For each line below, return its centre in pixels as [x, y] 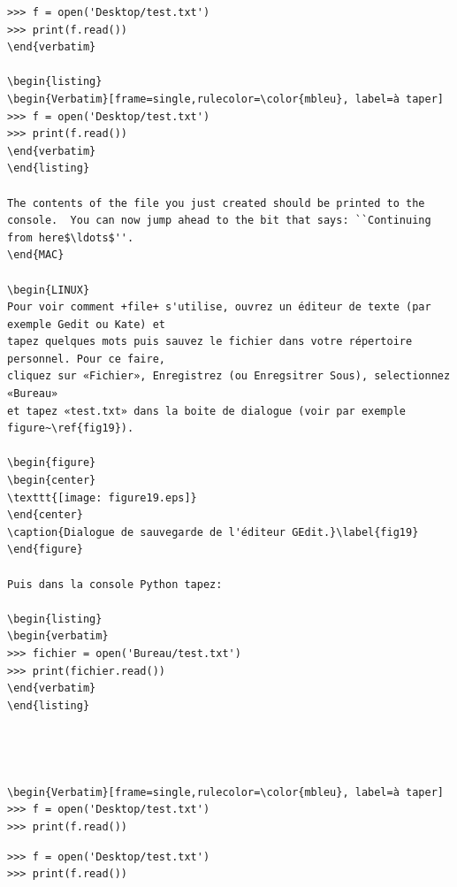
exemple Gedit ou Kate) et [86, 324]
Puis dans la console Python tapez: [115, 584]
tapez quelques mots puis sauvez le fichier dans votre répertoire [210, 342]
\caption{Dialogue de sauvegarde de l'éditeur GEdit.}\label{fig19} [213, 532]
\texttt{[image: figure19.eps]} [102, 497]
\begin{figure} [52, 463]
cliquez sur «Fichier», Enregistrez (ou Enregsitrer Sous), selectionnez [229, 376]
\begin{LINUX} [49, 290]
